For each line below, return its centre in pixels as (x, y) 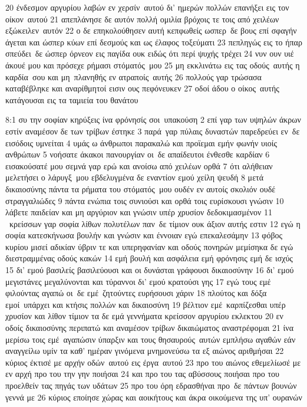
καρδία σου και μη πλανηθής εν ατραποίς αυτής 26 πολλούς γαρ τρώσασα (133, 76)
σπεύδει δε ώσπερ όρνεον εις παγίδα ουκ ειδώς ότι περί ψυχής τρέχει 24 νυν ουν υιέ (150, 53)
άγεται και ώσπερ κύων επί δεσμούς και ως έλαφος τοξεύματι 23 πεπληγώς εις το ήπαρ (154, 42)
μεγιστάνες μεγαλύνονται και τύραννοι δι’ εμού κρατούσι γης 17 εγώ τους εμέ (138, 281)
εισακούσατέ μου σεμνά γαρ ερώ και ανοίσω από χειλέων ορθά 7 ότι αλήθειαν (139, 165)
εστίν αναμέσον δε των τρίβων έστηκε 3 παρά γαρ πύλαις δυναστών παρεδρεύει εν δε (153, 131)
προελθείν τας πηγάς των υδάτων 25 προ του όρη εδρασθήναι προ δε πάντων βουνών (151, 385)
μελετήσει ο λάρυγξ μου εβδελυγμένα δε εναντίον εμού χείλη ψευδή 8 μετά (134, 177)
